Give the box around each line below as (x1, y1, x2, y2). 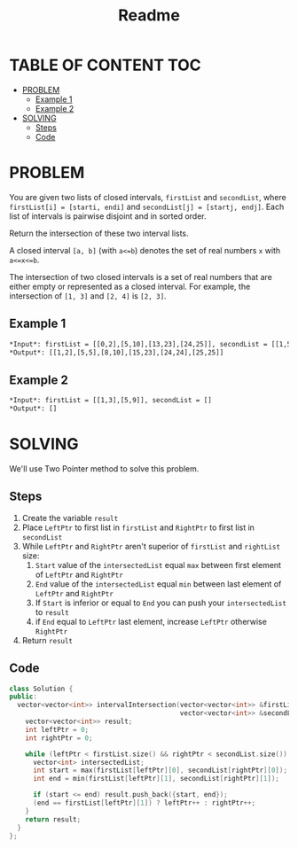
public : (9, 692, 38, 701)
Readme (118, 5, 180, 26)
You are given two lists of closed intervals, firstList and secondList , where (9, 191, 286, 202)
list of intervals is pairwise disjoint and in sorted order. (9, 210, 207, 222)
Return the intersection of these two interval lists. (9, 228, 189, 238)
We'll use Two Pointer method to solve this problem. (9, 463, 200, 474)
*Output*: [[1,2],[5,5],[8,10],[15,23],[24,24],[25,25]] (9, 347, 224, 357)
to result (35, 606, 69, 617)
